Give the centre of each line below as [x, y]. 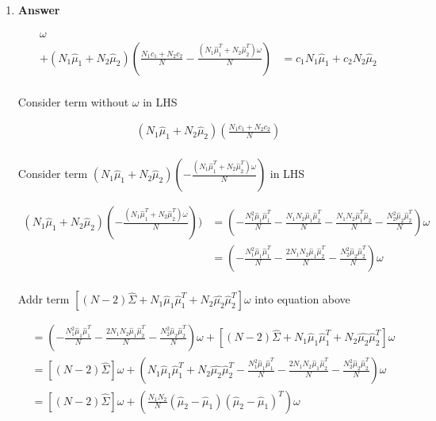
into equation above [302, 299]
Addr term [44, 299]
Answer [39, 10]
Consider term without [73, 101]
